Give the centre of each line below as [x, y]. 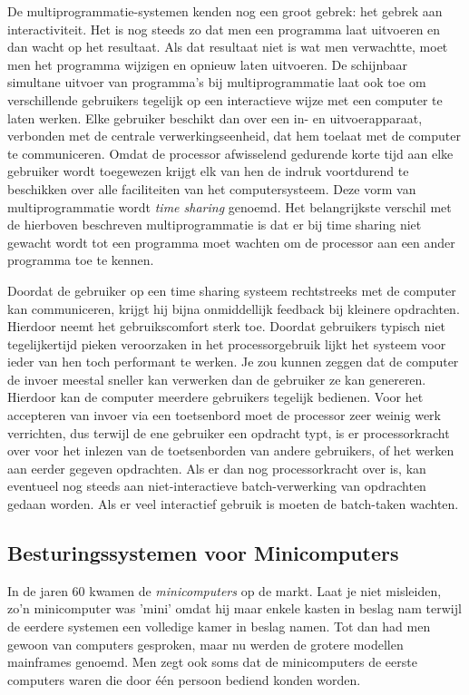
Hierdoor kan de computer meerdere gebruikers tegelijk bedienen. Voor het [215, 397]
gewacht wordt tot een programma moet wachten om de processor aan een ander [231, 242]
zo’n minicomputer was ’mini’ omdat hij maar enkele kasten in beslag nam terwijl [234, 608]
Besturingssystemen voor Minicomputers [203, 553]
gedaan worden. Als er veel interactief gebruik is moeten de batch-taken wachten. [233, 504]
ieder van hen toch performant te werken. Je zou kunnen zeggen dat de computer [233, 362]
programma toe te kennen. [81, 260]
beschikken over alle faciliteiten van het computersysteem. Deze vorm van [212, 188]
